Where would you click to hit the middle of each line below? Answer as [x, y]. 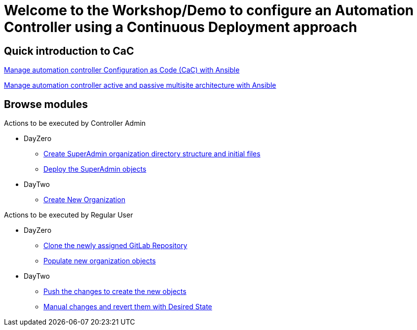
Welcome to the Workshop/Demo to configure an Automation [209, 10]
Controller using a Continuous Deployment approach [181, 27]
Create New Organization [84, 200]
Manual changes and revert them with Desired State [128, 307]
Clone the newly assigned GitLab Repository [115, 246]
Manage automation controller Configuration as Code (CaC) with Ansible [122, 70]
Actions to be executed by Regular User [69, 215]
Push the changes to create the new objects [115, 292]
